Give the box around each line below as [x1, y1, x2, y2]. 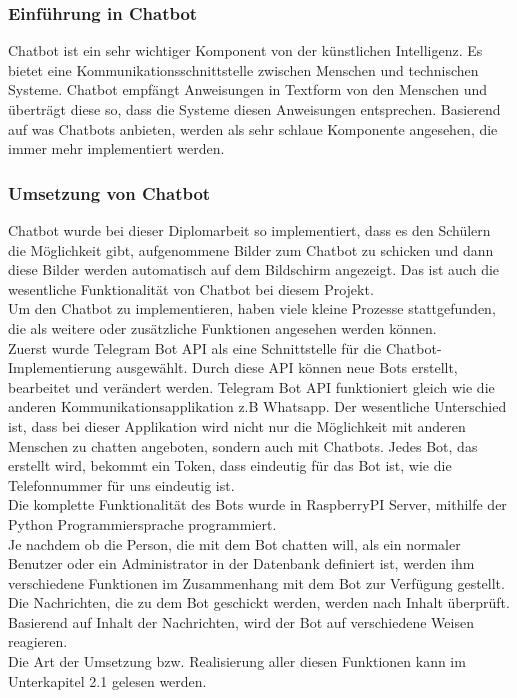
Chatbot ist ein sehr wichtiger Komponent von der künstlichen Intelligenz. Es [8, 40, 483, 61]
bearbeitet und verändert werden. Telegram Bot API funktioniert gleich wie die [8, 376, 495, 397]
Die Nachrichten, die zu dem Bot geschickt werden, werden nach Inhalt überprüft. [8, 592, 510, 613]
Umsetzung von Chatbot [8, 180, 211, 205]
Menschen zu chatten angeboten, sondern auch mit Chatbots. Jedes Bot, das [8, 435, 478, 456]
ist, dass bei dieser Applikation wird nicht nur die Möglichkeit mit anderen [8, 415, 466, 436]
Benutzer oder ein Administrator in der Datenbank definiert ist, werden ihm [8, 553, 475, 574]
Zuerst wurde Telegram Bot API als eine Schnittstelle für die [8, 337, 382, 358]
